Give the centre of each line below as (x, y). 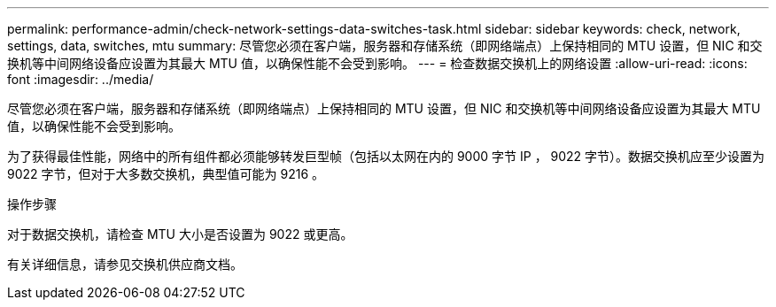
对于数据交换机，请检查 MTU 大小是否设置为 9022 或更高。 (180, 234)
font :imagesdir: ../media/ (81, 79)
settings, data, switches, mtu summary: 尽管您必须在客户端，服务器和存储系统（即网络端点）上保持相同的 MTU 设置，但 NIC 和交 (385, 46)
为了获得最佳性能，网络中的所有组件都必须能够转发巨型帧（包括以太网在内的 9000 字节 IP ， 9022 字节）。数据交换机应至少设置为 (386, 156)
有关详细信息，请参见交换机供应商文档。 (125, 264)
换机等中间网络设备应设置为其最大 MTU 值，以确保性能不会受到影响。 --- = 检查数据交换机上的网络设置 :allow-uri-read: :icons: (377, 63)
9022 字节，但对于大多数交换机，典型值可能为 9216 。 (166, 174)
